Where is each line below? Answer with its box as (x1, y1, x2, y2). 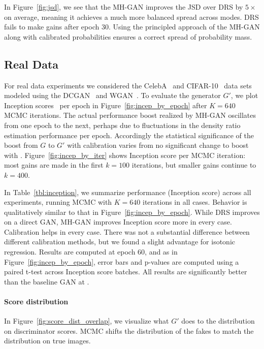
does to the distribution (181, 315, 255, 326)
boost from (4, 140, 38, 150)
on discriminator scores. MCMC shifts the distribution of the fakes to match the (4, 325, 254, 336)
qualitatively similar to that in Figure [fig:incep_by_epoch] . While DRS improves (4, 206, 260, 217)
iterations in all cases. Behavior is (143, 197, 247, 207)
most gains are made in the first (4, 160, 104, 170)
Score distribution (4, 296, 69, 307)
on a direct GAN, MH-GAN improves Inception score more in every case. (4, 216, 232, 227)
